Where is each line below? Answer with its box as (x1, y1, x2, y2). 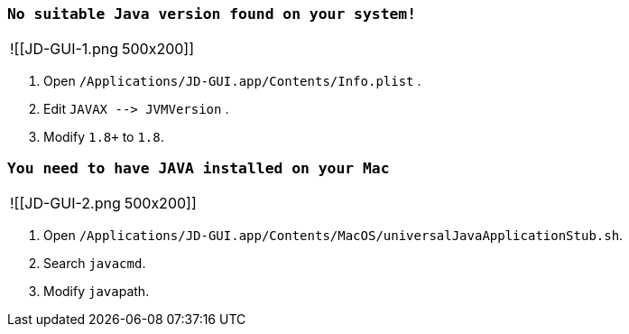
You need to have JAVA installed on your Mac (7, 159, 390, 177)
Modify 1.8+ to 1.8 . (43, 129, 164, 145)
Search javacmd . (43, 255, 146, 272)
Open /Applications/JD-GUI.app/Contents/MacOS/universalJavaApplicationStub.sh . (43, 227, 624, 244)
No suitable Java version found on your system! (7, 5, 417, 23)
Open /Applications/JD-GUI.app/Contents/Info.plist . (43, 73, 421, 89)
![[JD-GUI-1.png (10, 40, 118, 59)
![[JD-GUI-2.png (10, 194, 121, 213)
